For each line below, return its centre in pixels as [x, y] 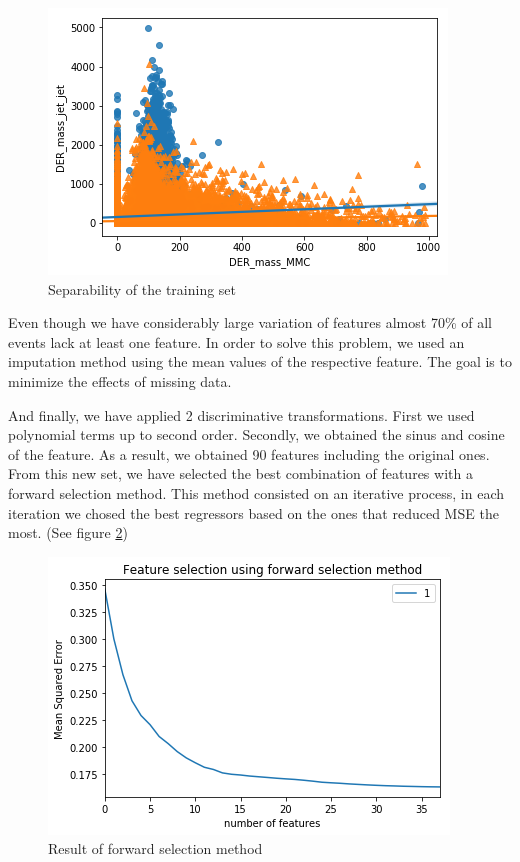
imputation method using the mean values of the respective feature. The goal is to [260, 361]
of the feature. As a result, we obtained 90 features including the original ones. [249, 453]
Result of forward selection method [155, 848]
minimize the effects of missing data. [120, 380]
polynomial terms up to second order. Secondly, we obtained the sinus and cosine [256, 434]
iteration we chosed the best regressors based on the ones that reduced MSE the [253, 512]
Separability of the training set [142, 288]
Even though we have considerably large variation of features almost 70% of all [250, 322]
